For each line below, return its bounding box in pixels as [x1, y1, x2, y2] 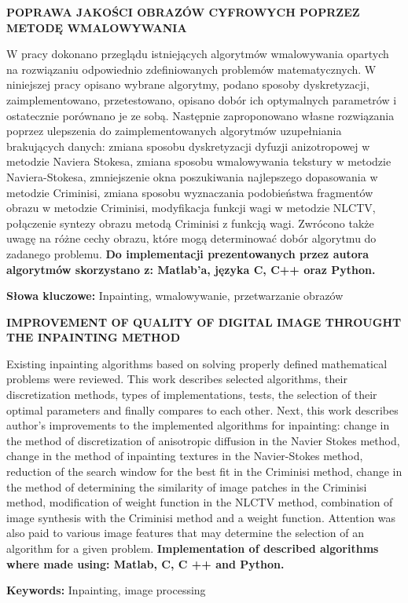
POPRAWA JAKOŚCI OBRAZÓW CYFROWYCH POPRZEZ [6, 4, 360, 20]
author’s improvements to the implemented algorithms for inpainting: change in [6, 417, 390, 433]
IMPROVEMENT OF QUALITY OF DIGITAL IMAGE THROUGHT [6, 313, 402, 330]
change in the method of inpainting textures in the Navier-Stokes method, [6, 448, 363, 464]
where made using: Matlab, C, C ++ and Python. [6, 555, 285, 572]
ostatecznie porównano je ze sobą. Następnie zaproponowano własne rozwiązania [6, 107, 395, 123]
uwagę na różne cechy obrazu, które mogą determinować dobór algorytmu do [6, 230, 377, 247]
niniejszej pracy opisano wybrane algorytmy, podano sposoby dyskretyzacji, [6, 76, 369, 93]
